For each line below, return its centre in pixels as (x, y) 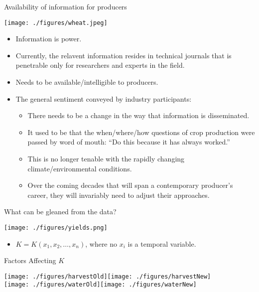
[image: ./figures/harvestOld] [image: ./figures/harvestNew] (108, 276)
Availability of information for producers (65, 6)
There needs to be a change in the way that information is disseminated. (138, 115)
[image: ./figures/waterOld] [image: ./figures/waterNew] (100, 285)
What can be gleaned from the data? (60, 212)
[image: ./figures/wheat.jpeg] (56, 23)
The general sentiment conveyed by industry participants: (104, 98)
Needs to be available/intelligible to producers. (87, 82)
